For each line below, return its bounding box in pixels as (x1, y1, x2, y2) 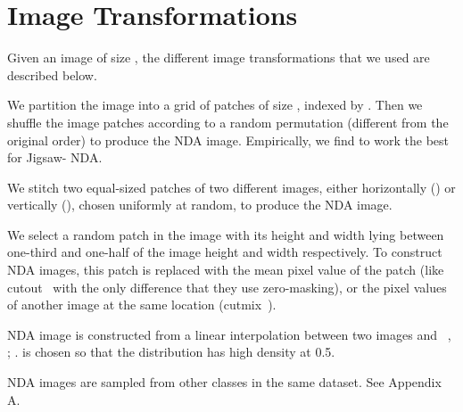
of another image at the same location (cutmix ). (7, 295, 277, 314)
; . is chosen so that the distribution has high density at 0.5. (7, 342, 335, 361)
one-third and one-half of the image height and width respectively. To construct (7, 243, 442, 261)
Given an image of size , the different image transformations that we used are (7, 48, 430, 67)
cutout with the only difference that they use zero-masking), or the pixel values (7, 277, 447, 296)
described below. (7, 65, 97, 84)
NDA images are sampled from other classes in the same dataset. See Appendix (7, 373, 442, 391)
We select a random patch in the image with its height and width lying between (7, 225, 444, 243)
